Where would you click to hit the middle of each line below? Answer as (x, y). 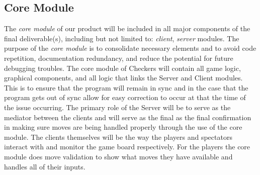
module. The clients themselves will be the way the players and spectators (118, 137)
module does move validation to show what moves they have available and (118, 156)
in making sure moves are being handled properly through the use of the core (123, 127)
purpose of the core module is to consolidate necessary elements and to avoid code (130, 48)
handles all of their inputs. (45, 166)
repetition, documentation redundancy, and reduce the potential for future (119, 58)
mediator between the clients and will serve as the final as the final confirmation (128, 117)
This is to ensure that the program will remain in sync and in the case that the (126, 87)
